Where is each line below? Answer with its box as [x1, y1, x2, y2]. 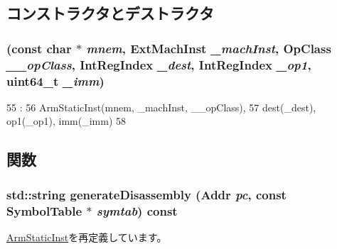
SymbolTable [6, 201, 82, 219]
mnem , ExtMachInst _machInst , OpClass [86, 39, 331, 57]
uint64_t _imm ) [6, 72, 105, 89]
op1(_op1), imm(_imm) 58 [6, 114, 126, 128]
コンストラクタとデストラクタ [6, 2, 214, 24]
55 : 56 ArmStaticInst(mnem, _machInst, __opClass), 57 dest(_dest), [6, 99, 316, 114]
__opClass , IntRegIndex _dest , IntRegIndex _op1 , [6, 55, 311, 73]
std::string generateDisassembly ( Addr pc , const [6, 185, 287, 203]
